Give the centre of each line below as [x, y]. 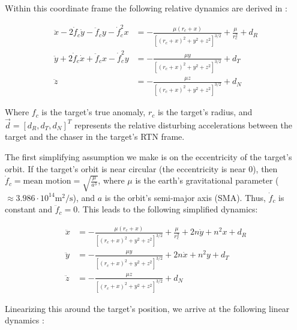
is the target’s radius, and [205, 112]
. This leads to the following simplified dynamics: [168, 209]
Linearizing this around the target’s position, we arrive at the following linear [147, 308]
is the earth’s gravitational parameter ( [207, 180]
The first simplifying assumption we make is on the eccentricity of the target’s [148, 157]
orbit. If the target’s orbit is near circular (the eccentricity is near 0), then [141, 168]
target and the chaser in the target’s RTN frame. [95, 136]
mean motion [47, 181]
